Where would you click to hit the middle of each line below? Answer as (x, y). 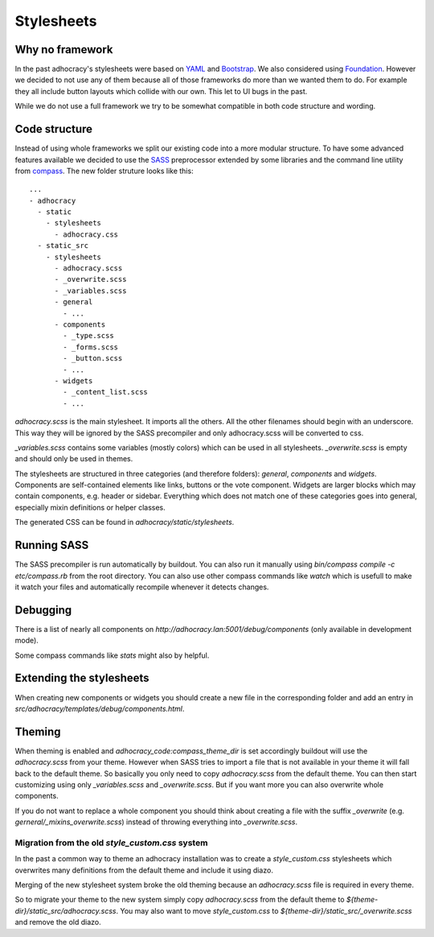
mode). (27, 641)
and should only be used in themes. (74, 459)
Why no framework (64, 50)
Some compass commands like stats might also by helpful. (112, 655)
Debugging (43, 610)
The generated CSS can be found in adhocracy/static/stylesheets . (125, 522)
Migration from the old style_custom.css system (111, 843)
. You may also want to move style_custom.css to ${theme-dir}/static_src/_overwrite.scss (264, 910)
